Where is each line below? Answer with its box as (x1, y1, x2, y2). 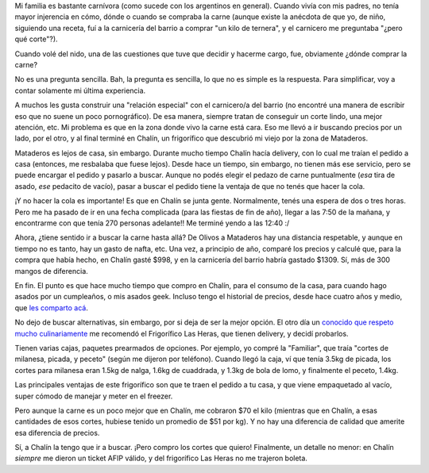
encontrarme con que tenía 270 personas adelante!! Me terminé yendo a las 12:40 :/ (14, 218, 290, 228)
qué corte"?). (14, 34, 59, 44)
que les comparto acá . (14, 302, 89, 313)
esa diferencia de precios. (14, 428, 100, 437)
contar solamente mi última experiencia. (14, 86, 146, 95)
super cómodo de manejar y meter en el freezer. (14, 391, 173, 401)
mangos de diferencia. (14, 266, 89, 275)
